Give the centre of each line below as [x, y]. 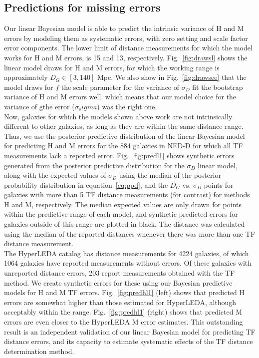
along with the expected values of [55, 175]
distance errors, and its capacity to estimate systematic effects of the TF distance [129, 341]
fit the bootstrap [218, 87]
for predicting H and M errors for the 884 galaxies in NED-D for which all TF [124, 146]
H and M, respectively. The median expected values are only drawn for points [123, 204]
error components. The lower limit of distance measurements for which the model [128, 48]
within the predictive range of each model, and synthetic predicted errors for [121, 214]
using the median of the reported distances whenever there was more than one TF [130, 233]
